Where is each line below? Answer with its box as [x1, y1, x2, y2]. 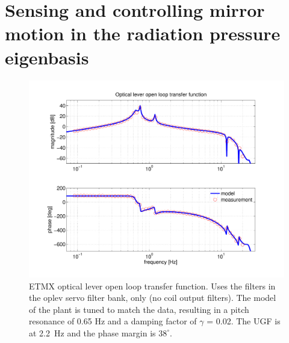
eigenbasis [5, 45, 89, 69]
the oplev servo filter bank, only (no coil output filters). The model [29, 291, 276, 304]
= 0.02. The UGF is [207, 315, 281, 327]
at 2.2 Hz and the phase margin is [29, 326, 156, 339]
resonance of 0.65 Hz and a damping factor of [29, 315, 197, 327]
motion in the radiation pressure [5, 21, 281, 46]
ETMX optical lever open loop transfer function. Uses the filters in [29, 279, 276, 292]
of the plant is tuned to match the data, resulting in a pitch [29, 303, 249, 315]
